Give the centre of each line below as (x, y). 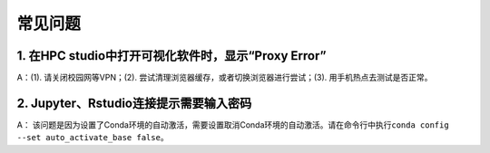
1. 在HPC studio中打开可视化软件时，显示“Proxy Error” (171, 56)
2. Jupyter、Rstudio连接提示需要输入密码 (134, 103)
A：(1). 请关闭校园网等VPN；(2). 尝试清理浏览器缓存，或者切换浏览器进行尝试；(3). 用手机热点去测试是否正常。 (225, 78)
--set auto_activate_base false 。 (93, 138)
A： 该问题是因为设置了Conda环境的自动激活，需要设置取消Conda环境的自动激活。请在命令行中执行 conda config (233, 124)
